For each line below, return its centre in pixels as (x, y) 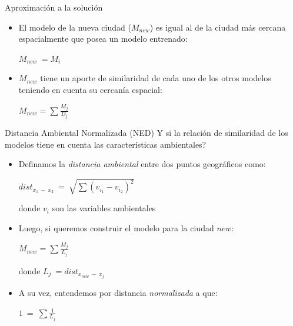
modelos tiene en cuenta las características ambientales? (106, 144)
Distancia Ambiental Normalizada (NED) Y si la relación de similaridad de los (146, 132)
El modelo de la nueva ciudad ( (75, 27)
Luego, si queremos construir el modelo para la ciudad (116, 227)
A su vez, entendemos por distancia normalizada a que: (118, 293)
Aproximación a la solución (54, 7)
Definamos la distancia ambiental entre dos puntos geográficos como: (142, 164)
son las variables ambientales (104, 208)
